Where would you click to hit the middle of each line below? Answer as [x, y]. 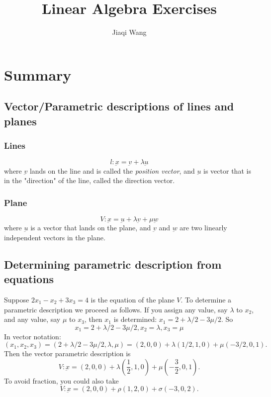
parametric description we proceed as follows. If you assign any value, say [116, 309]
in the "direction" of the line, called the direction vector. [90, 180]
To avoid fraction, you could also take [61, 380]
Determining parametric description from [113, 264]
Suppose [17, 299]
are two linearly [203, 228]
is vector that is [227, 170]
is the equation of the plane [133, 299]
